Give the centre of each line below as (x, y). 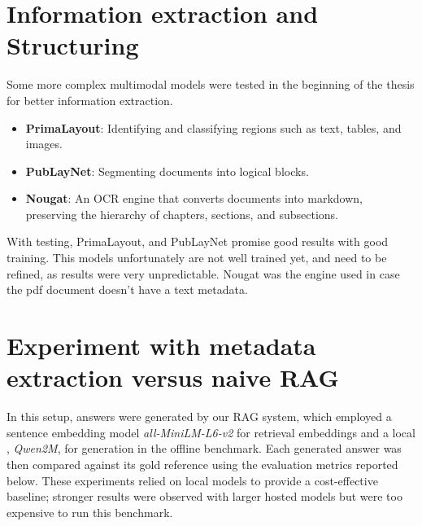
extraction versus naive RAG (173, 377)
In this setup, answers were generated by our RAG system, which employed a (199, 416)
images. (44, 144)
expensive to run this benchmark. (90, 512)
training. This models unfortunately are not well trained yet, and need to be (197, 258)
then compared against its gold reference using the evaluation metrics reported (202, 464)
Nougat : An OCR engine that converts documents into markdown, (194, 198)
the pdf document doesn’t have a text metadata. (127, 289)
